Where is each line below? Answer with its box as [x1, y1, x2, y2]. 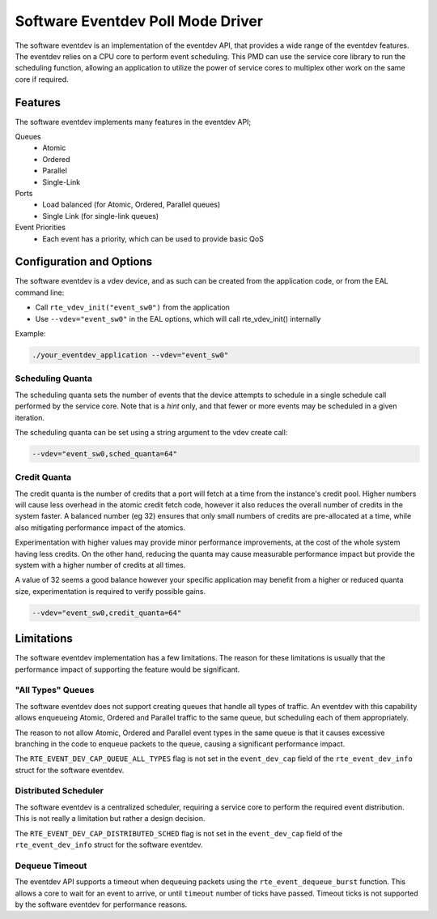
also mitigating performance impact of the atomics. [15, 523, 186, 532]
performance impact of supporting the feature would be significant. [15, 665, 240, 674]
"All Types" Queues [15, 685, 95, 696]
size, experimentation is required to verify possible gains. [15, 586, 206, 596]
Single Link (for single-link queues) [42, 211, 159, 220]
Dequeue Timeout [15, 860, 87, 871]
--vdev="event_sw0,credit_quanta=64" [32, 608, 182, 618]
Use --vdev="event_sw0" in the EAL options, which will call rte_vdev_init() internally [35, 314, 321, 323]
